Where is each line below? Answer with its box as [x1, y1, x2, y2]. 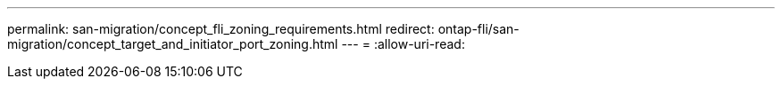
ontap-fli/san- [437, 21, 520, 36]
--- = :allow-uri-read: [341, 36, 465, 51]
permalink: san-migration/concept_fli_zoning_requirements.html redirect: [7, 21, 435, 36]
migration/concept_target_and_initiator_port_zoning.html [7, 36, 338, 51]
